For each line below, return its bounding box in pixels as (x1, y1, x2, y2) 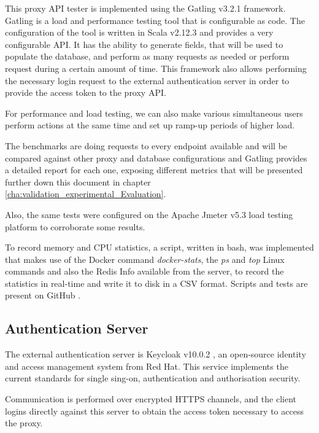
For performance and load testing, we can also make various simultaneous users (5, 106, 303, 119)
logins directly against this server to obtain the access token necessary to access (5, 404, 304, 417)
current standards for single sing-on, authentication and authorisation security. (5, 372, 301, 384)
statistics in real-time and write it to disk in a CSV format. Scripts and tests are (5, 276, 308, 289)
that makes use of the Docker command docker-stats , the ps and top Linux (5, 252, 285, 265)
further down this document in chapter (5, 175, 151, 188)
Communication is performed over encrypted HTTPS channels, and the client (5, 392, 296, 405)
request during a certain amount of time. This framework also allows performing (5, 61, 307, 74)
